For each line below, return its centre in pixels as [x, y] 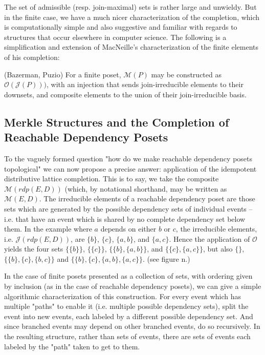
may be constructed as [186, 74]
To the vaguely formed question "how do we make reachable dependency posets [128, 158]
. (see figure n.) [166, 258]
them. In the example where [48, 229]
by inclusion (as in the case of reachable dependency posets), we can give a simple [133, 286]
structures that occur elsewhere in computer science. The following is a [115, 37]
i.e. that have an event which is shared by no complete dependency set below [125, 218]
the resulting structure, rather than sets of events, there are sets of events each [127, 336]
